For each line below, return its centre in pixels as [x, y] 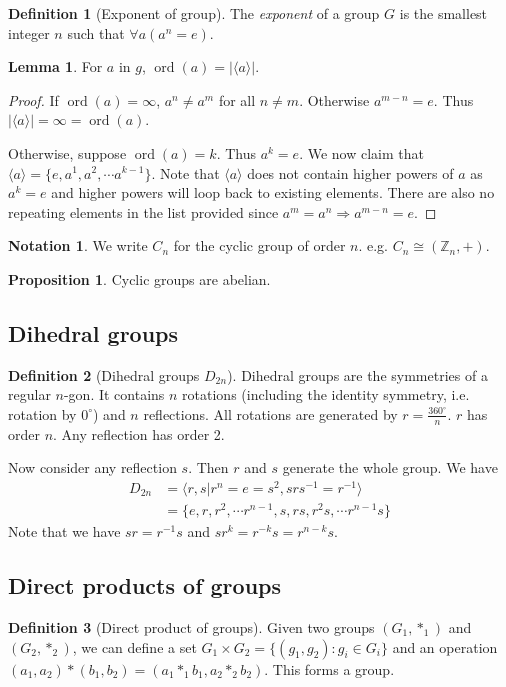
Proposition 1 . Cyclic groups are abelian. [139, 278]
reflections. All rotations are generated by [270, 413]
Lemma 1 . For [55, 66]
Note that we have [64, 531]
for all [237, 99]
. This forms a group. [329, 668]
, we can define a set [134, 646]
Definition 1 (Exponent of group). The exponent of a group [194, 13]
